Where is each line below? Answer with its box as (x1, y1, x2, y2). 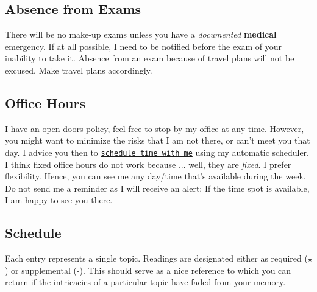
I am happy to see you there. (5, 193, 113, 206)
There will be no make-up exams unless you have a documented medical (5, 28, 277, 41)
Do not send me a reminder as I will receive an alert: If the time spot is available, (5, 181, 310, 194)
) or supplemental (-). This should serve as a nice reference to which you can (5, 263, 291, 276)
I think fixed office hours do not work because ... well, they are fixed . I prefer (5, 158, 291, 170)
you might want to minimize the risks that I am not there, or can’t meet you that (5, 134, 310, 147)
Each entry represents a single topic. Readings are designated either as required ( (5, 252, 308, 265)
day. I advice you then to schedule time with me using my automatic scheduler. (5, 145, 309, 158)
